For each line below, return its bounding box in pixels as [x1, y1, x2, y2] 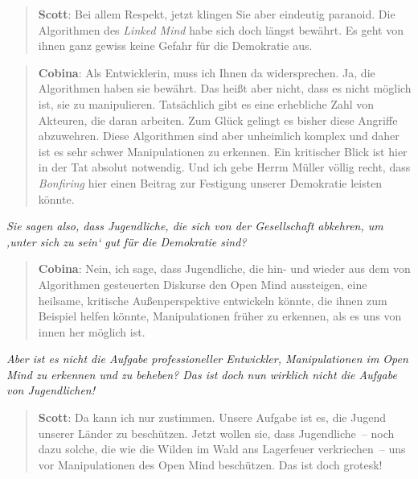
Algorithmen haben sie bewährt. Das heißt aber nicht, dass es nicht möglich [38, 80, 412, 97]
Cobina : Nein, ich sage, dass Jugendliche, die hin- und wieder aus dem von [38, 260, 411, 277]
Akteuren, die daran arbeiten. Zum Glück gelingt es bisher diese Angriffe [38, 111, 398, 128]
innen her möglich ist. [38, 323, 145, 340]
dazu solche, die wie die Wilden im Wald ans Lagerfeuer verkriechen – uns [38, 440, 406, 457]
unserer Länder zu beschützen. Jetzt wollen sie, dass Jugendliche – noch [38, 424, 395, 441]
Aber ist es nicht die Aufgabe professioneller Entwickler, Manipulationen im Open [6, 350, 408, 367]
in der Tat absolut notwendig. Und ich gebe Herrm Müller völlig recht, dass [38, 159, 411, 175]
